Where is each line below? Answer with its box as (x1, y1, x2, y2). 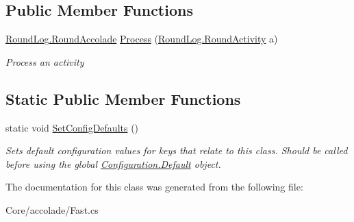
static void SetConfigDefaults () (5, 120, 139, 134)
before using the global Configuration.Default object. (5, 156, 221, 171)
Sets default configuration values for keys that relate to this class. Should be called (5, 143, 348, 158)
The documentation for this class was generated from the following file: (5, 180, 303, 194)
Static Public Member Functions (5, 88, 241, 109)
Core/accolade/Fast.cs (5, 202, 99, 217)
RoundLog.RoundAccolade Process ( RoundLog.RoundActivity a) (5, 32, 278, 46)
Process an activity (5, 54, 84, 69)
